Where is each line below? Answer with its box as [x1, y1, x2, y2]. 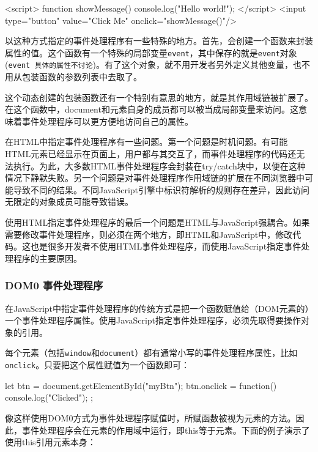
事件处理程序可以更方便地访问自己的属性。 [21, 114, 193, 127]
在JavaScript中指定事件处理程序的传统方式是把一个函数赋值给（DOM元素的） [5, 302, 309, 314]
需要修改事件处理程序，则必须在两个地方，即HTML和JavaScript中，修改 [5, 228, 293, 240]
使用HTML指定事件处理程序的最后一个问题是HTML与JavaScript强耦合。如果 [5, 216, 310, 229]
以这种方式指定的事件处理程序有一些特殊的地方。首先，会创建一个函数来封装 [5, 34, 313, 47]
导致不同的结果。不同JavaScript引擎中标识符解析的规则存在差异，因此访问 [13, 183, 310, 196]
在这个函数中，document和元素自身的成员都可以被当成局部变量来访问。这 [5, 103, 298, 116]
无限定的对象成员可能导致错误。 [5, 195, 133, 208]
